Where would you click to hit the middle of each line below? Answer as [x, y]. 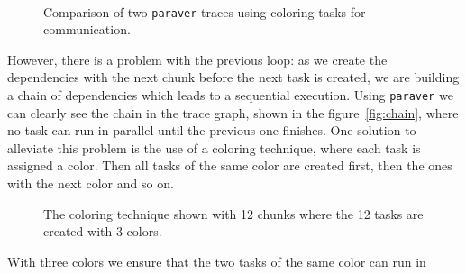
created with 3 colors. [103, 231]
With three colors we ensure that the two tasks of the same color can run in [217, 261]
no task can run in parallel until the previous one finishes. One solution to [212, 130]
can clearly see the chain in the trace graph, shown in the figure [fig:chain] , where [233, 112]
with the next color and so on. [91, 183]
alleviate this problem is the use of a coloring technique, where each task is [214, 147]
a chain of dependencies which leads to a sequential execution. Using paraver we [230, 95]
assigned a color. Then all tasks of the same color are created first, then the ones [230, 165]
